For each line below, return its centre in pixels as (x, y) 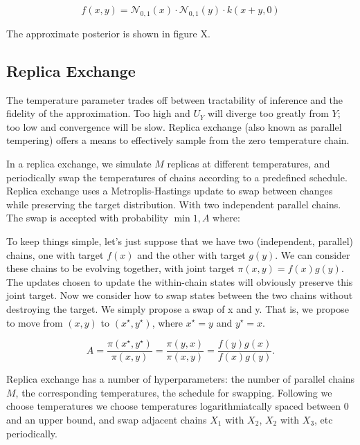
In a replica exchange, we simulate (79, 163)
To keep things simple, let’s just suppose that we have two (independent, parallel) (180, 240)
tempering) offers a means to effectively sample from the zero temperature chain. (178, 140)
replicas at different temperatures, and (249, 163)
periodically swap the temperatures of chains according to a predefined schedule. (177, 177)
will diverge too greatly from (268, 113)
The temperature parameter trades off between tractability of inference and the (175, 99)
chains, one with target (55, 254)
